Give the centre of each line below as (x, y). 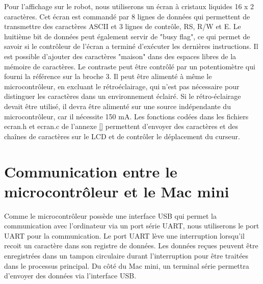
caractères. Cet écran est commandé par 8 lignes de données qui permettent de (127, 16)
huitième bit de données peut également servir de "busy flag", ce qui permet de (127, 36)
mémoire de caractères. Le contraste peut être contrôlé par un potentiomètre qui (130, 66)
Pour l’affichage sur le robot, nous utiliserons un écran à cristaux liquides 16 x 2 (129, 6)
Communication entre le (91, 171)
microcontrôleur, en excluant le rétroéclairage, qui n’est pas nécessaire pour (122, 86)
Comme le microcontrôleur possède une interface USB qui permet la (111, 215)
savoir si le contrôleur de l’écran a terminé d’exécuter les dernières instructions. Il (131, 46)
